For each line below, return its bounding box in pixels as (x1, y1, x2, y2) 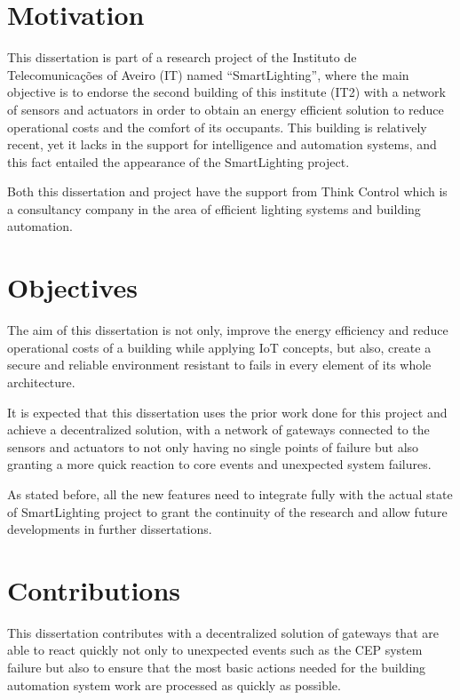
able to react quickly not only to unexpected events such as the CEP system (7, 640, 423, 659)
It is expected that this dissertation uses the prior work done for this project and (7, 402, 448, 421)
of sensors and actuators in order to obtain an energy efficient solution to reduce (7, 99, 444, 118)
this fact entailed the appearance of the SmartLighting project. (7, 152, 350, 171)
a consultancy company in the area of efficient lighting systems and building (7, 199, 421, 218)
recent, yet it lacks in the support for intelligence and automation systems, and (7, 135, 437, 154)
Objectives (7, 269, 138, 306)
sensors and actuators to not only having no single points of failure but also (7, 437, 419, 456)
